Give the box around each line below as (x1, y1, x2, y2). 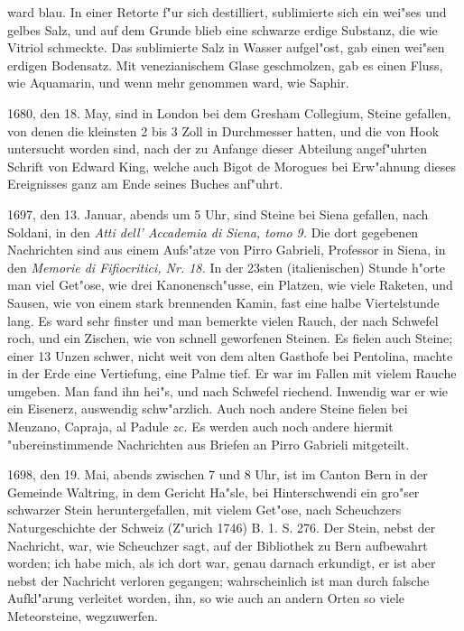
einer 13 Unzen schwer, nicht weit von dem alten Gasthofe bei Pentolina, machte (7, 346, 453, 365)
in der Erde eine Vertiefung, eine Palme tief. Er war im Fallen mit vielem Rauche (7, 364, 457, 383)
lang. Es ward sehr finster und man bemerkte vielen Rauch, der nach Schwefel (7, 311, 439, 329)
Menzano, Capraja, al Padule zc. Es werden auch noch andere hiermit (7, 417, 394, 436)
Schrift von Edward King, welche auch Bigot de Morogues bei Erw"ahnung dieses (7, 156, 456, 175)
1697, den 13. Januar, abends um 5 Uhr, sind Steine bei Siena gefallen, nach (7, 204, 429, 223)
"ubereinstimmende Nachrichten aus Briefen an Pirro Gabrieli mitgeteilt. (7, 434, 410, 453)
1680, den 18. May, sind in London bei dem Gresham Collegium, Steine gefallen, (7, 103, 451, 122)
